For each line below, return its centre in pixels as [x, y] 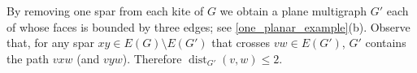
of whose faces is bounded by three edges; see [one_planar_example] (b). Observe [208, 26]
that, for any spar [50, 43]
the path [28, 58]
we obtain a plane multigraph [293, 11]
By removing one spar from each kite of [105, 11]
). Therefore [152, 58]
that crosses [241, 43]
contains [386, 43]
